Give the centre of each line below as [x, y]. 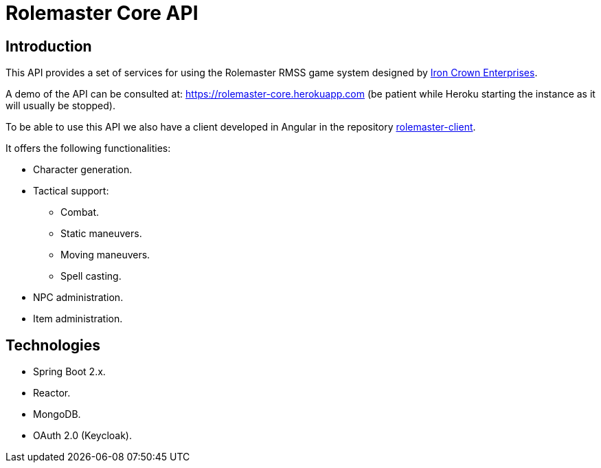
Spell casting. [91, 276]
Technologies [53, 345]
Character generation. [83, 170]
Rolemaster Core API [102, 13]
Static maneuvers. [101, 234]
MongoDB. [57, 414]
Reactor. [52, 393]
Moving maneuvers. [105, 255]
